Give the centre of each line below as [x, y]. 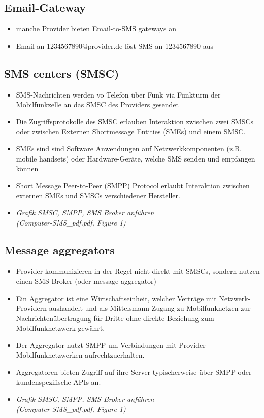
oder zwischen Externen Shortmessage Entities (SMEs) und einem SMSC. [131, 131]
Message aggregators [59, 250]
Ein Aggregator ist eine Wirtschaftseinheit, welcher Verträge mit [116, 298]
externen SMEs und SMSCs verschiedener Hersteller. [98, 195]
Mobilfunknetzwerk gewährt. [60, 328]
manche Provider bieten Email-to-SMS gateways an [96, 29]
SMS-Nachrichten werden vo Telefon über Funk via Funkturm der [118, 94]
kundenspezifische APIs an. [58, 382]
